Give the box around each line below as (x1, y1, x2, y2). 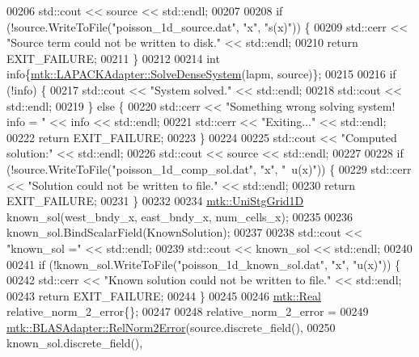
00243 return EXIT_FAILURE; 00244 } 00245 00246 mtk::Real (6, 287, 321, 304)
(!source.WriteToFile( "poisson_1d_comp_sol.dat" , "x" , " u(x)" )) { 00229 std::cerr (6, 160, 412, 177)
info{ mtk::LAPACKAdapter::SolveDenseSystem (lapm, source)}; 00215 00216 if (6, 65, 396, 82)
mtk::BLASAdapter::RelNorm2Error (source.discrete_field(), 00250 (6, 318, 336, 335)
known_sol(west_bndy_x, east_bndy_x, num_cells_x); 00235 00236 (6, 208, 353, 225)
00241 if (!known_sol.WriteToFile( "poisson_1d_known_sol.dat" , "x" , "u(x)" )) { (6, 255, 401, 272)
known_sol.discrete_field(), (6, 334, 143, 351)
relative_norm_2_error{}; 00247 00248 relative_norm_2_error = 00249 (6, 303, 369, 320)
